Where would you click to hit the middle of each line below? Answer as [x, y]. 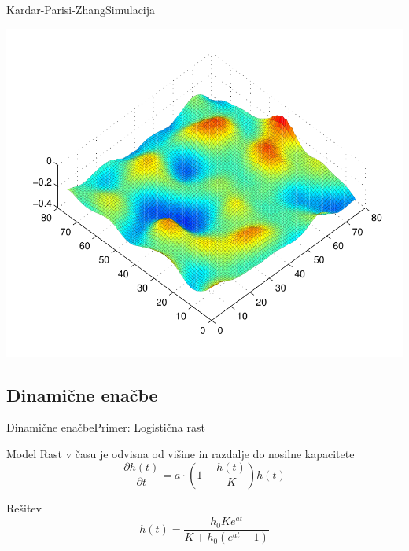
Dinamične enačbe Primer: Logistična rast [106, 427]
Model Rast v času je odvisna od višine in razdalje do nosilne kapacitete [181, 453]
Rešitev [24, 507]
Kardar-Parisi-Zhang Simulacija [81, 9]
